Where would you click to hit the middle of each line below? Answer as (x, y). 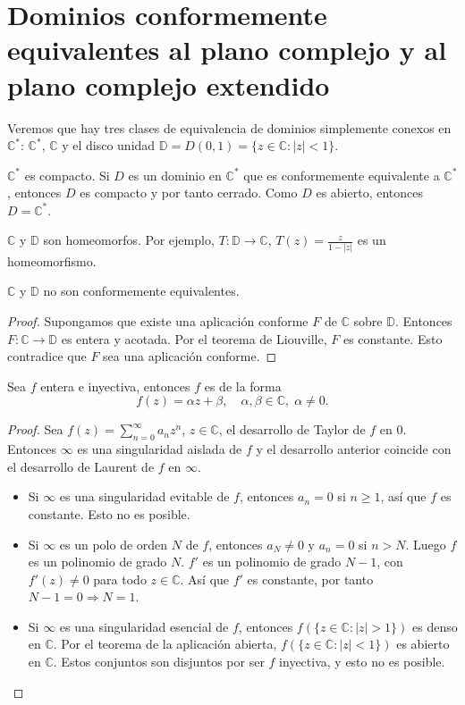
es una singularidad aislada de (160, 449)
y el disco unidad (109, 145)
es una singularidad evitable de (144, 496)
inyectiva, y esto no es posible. (362, 662)
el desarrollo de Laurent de (81, 466)
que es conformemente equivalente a (342, 175)
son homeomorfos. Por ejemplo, (129, 240)
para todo (120, 579)
